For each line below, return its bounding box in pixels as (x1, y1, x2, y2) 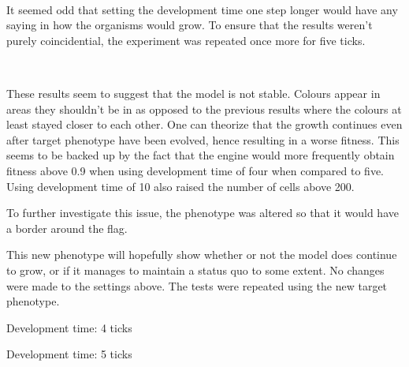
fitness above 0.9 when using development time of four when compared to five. (6, 162, 385, 178)
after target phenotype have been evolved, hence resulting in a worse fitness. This (6, 131, 400, 148)
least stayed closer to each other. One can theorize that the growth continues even (6, 116, 403, 133)
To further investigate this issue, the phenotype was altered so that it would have (6, 204, 399, 221)
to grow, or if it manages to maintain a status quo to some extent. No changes (6, 261, 385, 278)
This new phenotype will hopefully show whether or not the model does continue (6, 246, 397, 263)
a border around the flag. (6, 219, 128, 236)
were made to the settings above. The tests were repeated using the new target (6, 277, 388, 294)
